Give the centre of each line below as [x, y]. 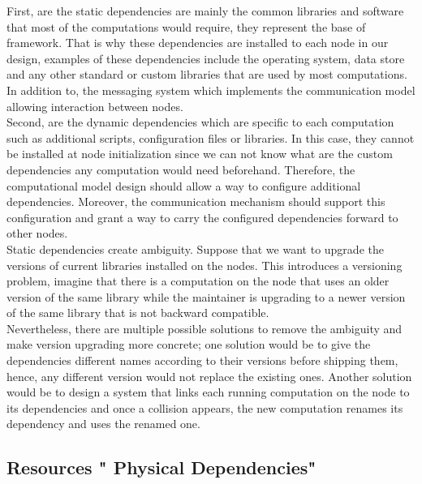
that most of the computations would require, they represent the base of [186, 26]
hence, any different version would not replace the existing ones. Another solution [209, 376]
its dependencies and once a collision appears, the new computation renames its [205, 407]
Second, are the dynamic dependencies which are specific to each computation [200, 122]
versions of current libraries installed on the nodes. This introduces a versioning [205, 265]
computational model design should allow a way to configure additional [184, 185]
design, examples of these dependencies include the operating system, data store [206, 58]
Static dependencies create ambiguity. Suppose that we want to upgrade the [195, 248]
